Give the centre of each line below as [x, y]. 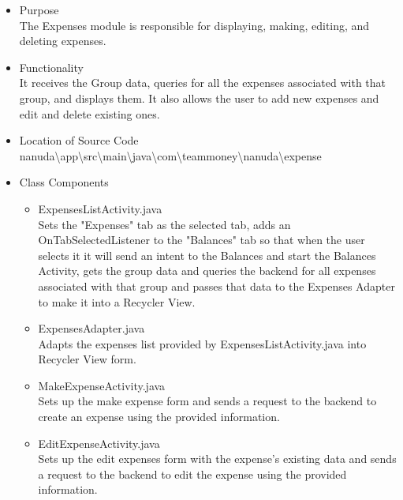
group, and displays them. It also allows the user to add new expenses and [199, 98]
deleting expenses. [63, 41]
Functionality [51, 67]
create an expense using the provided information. [159, 417]
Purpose [39, 9]
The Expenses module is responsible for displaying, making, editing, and [194, 25]
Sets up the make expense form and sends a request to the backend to [207, 401]
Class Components [64, 182]
